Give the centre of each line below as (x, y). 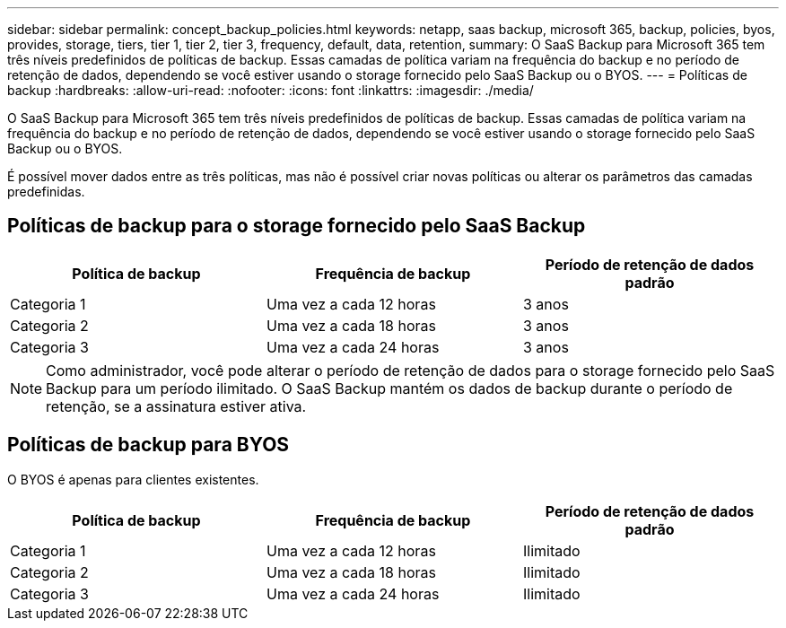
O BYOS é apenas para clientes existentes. (133, 479)
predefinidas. (46, 192)
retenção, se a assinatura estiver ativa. (176, 406)
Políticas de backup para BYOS (148, 445)
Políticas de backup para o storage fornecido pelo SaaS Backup (297, 226)
